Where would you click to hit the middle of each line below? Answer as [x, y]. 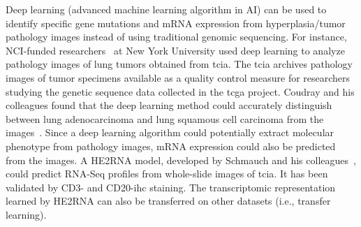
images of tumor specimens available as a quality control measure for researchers [178, 77]
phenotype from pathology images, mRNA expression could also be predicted [171, 146]
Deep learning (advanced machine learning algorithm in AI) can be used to [166, 9]
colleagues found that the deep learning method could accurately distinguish [169, 105]
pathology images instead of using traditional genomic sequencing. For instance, [176, 37]
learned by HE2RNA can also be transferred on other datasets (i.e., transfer [168, 201]
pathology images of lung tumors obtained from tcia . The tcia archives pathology [179, 64]
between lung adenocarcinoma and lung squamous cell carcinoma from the [165, 118]
